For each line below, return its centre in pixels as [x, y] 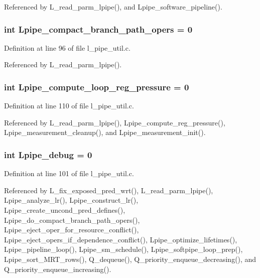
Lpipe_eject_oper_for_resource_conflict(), [72, 230]
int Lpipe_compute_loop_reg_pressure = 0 [97, 87]
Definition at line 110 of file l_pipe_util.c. [69, 106]
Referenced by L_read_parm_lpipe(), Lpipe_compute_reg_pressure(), [115, 122]
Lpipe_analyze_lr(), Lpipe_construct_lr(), [71, 200]
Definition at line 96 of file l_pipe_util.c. [67, 47]
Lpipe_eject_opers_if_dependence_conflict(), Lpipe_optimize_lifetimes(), [121, 239]
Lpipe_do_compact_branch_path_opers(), [72, 220]
